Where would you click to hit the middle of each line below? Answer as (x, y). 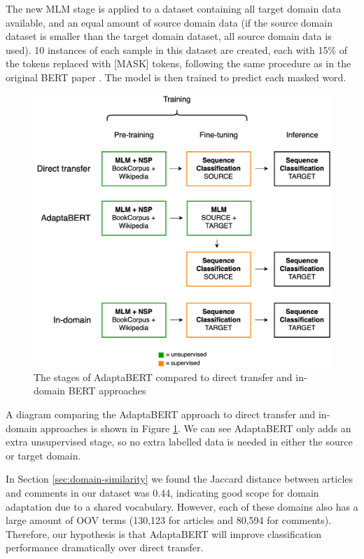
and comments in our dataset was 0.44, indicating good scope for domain (162, 492)
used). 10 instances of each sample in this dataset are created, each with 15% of (177, 49)
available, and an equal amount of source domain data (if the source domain (169, 22)
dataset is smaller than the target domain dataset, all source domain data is (169, 36)
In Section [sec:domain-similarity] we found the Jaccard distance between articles (180, 479)
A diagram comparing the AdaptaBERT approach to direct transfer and (161, 414)
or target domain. (43, 455)
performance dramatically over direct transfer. (105, 547)
